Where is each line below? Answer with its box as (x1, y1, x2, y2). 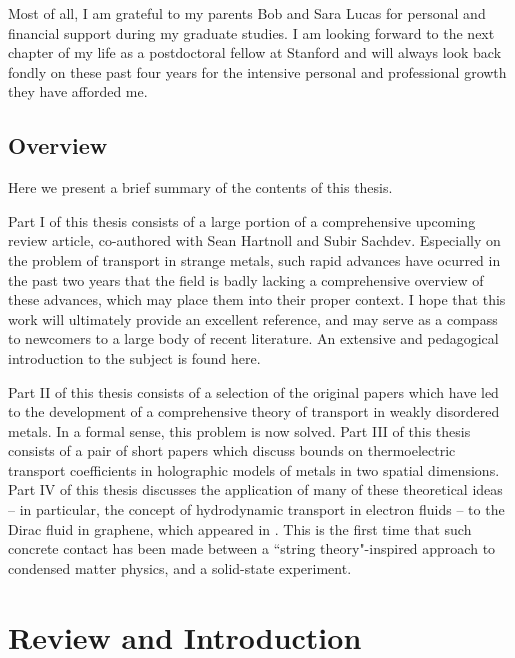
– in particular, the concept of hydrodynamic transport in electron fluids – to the (8, 499, 505, 520)
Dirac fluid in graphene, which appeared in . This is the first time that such (8, 518, 472, 539)
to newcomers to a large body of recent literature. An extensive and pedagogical (8, 328, 499, 349)
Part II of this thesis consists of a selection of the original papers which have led (8, 381, 499, 402)
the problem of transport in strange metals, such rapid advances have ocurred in (8, 249, 501, 270)
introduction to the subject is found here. (8, 347, 261, 368)
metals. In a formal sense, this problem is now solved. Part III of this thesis (8, 420, 471, 441)
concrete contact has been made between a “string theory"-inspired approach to (8, 538, 496, 559)
